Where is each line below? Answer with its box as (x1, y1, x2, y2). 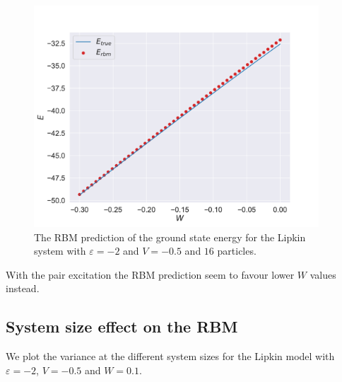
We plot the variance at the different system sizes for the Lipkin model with (6, 349, 335, 364)
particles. (217, 243, 256, 258)
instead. (6, 281, 40, 296)
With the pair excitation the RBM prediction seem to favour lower (6, 267, 295, 282)
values (309, 267, 336, 282)
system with (34, 243, 86, 258)
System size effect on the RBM (6, 316, 238, 337)
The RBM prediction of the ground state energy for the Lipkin (34, 229, 306, 244)
